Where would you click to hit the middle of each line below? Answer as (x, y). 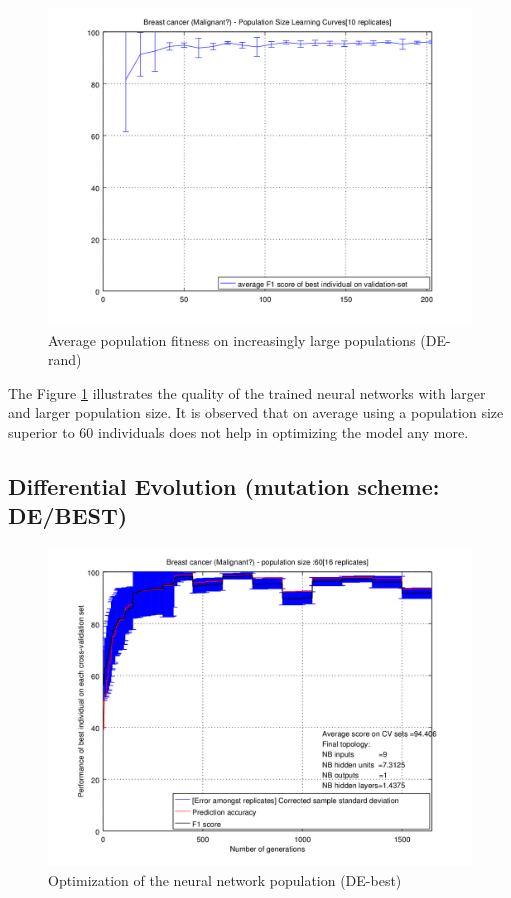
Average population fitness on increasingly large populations (232, 339)
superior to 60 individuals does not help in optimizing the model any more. (238, 431)
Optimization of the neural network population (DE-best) (225, 879)
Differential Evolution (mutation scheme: (224, 485)
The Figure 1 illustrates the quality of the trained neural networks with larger (247, 392)
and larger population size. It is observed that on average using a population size (256, 412)
